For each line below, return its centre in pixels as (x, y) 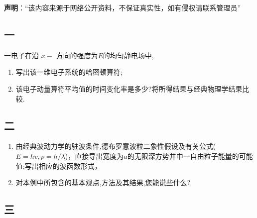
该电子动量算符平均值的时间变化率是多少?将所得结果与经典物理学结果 (129, 88)
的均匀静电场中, (128, 55)
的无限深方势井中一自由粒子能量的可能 (190, 156)
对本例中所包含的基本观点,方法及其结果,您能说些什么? (103, 182)
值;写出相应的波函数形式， (59, 165)
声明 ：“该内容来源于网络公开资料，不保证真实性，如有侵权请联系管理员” (123, 7)
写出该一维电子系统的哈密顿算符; (69, 72)
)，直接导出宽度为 (94, 156)
